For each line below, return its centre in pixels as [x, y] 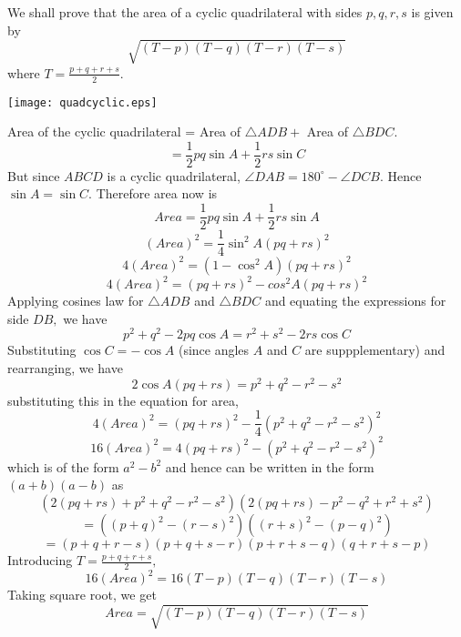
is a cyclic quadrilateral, [174, 175]
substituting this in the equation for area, [123, 400]
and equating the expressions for [355, 301]
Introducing [40, 560]
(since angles [214, 350]
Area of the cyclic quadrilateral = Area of [124, 131]
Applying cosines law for [76, 301]
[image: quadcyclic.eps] [82, 102]
